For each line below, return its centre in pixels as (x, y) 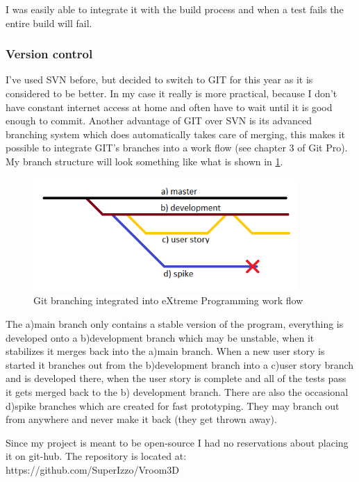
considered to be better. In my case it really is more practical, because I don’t (172, 93)
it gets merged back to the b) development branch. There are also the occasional (177, 391)
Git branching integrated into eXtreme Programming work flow (168, 300)
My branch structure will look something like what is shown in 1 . (144, 161)
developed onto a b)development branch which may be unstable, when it (160, 337)
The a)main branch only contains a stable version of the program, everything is (175, 323)
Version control (49, 54)
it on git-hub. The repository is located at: (96, 456)
